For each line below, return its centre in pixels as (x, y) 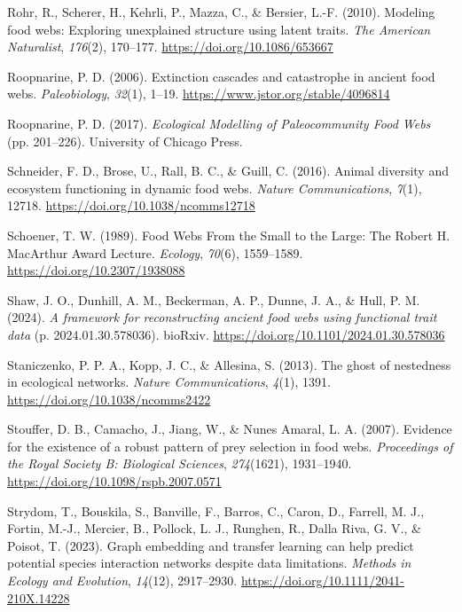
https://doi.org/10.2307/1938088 (96, 270)
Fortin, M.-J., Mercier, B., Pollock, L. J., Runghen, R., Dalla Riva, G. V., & (214, 528)
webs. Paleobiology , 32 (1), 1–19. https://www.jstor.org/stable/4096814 (199, 94)
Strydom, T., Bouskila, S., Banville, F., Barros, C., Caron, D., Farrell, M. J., (216, 510)
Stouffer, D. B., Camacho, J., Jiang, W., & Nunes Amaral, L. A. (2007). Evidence (230, 429)
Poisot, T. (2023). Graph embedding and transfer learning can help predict (211, 545)
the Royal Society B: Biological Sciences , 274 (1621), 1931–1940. (180, 463)
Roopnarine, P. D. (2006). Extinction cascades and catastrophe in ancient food (221, 76)
